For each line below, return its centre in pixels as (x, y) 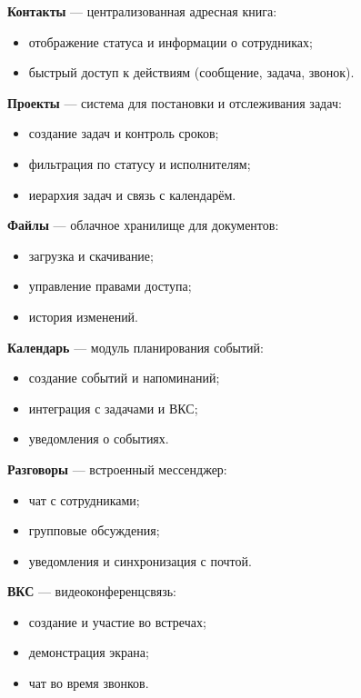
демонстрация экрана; (89, 652)
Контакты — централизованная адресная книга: (142, 11)
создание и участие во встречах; (117, 621)
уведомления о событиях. (99, 439)
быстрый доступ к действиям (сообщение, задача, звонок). (191, 72)
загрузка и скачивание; (91, 255)
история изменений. (84, 316)
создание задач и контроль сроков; (124, 133)
